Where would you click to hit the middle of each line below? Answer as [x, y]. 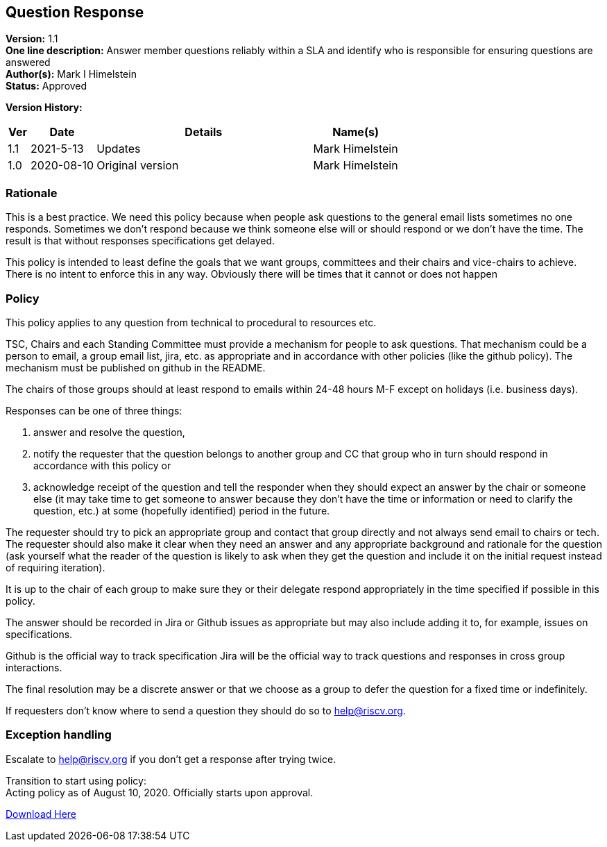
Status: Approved [46, 86]
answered [28, 62]
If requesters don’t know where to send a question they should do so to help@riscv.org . [206, 710]
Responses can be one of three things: [94, 410]
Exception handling [59, 735]
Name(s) [356, 132]
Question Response [75, 12]
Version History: [44, 108]
